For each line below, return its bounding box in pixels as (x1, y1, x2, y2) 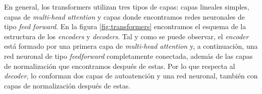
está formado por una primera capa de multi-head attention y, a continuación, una (4, 41, 258, 51)
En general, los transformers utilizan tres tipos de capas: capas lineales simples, (4, 2, 249, 12)
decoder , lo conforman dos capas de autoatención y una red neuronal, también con (4, 70, 258, 81)
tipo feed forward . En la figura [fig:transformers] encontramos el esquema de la (4, 21, 246, 32)
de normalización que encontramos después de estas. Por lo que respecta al (4, 60, 235, 71)
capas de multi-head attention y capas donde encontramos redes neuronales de (4, 11, 245, 22)
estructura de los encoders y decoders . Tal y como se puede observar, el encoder (4, 31, 249, 41)
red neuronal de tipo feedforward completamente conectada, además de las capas (4, 50, 253, 61)
